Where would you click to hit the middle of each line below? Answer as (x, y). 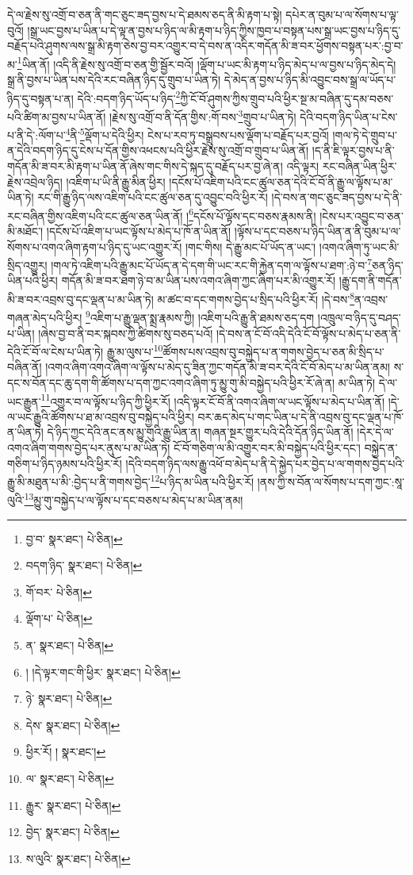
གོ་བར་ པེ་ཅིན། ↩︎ (59, 591)
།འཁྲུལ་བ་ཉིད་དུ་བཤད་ (359, 317)
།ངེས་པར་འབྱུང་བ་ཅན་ (361, 215)
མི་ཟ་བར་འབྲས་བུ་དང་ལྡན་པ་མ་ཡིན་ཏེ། (80, 299)
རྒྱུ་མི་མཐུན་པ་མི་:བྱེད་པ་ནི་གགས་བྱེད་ (79, 481)
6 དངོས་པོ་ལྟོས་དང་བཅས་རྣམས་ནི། (252, 214)
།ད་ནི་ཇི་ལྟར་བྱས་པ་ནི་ (353, 150)
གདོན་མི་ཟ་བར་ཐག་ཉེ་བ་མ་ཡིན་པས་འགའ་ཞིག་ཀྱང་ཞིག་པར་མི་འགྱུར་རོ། (199, 280)
